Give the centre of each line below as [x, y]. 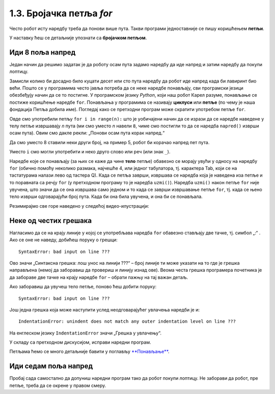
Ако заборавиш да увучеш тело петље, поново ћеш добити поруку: [83, 287]
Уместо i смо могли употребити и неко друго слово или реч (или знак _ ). [90, 152]
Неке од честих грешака [50, 221]
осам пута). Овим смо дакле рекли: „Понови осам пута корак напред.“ [87, 133]
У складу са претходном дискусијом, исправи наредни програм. [80, 342]
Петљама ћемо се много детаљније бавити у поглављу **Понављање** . [89, 352]
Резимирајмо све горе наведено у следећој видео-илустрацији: [79, 206]
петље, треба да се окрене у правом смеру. [58, 385]
